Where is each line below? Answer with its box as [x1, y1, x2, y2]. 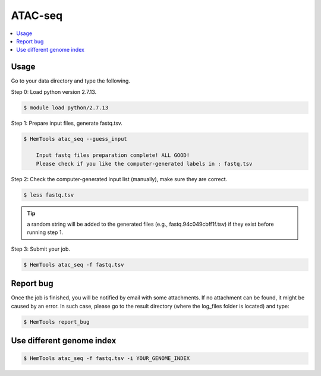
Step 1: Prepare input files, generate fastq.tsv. [11, 119, 123, 127]
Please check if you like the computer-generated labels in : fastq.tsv [36, 160, 253, 167]
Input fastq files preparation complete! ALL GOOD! [36, 152, 190, 159]
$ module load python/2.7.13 [23, 104, 109, 111]
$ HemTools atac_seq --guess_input [23, 135, 127, 142]
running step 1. [27, 229, 64, 236]
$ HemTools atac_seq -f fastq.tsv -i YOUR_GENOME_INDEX [23, 355, 190, 362]
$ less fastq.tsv [23, 191, 74, 198]
